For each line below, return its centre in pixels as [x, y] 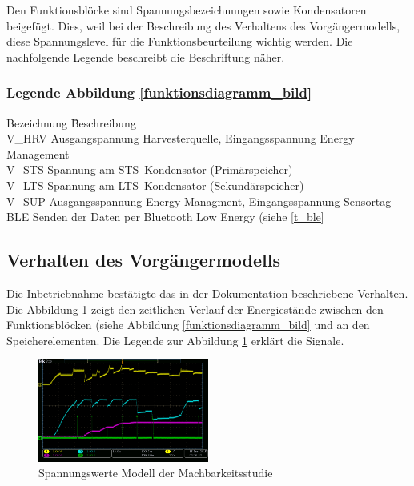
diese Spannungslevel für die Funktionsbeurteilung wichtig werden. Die [180, 41]
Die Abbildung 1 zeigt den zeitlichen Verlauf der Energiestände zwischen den [195, 309]
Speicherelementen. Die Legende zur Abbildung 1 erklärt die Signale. [175, 340]
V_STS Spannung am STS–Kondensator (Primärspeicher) [150, 169]
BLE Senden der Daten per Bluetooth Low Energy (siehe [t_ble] [165, 217]
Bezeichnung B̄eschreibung [71, 122]
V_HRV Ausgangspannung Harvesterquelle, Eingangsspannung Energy [181, 138]
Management [38, 153]
